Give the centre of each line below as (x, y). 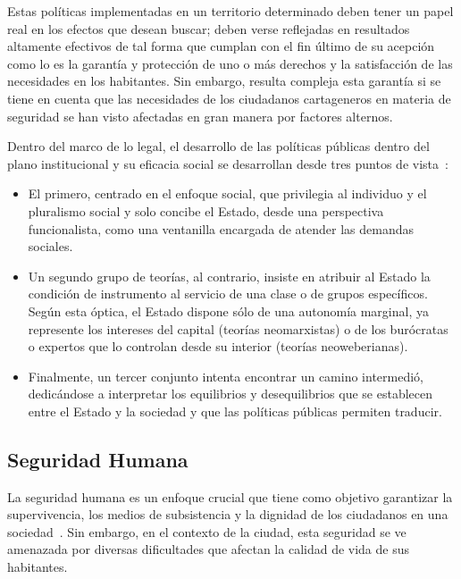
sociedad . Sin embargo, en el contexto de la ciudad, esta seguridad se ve (207, 531)
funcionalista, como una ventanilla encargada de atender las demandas (221, 228)
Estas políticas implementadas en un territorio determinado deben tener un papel (230, 11)
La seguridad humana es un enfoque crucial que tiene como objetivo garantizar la (230, 496)
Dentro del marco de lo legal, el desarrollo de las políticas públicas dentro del (218, 146)
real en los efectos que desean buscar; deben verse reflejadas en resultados (209, 28)
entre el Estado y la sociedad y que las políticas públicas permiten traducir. (235, 411)
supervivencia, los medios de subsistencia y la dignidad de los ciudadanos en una (228, 514)
